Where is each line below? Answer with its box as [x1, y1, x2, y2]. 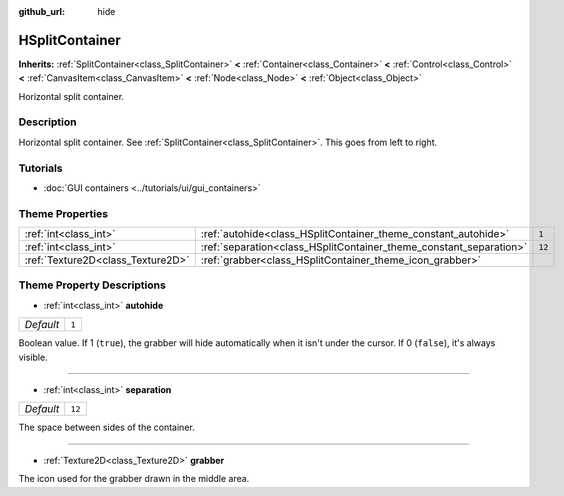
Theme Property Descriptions [18, 278, 167, 292]
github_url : [18, 6, 65, 17]
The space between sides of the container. [18, 421, 195, 434]
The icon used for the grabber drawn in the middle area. [18, 473, 250, 485]
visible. [18, 351, 49, 363]
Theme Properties [18, 206, 109, 220]
